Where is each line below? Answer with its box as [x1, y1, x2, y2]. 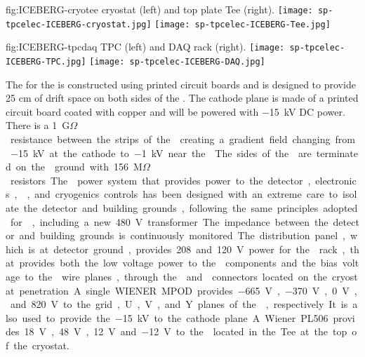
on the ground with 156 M [15, 159, 142, 174]
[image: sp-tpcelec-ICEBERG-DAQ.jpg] [89, 56, 265, 67]
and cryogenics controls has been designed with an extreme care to [34, 187, 338, 201]
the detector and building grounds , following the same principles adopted [23, 200, 358, 215]
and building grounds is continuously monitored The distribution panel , [19, 228, 345, 243]
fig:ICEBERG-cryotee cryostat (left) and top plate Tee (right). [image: [6, 2, 313, 16]
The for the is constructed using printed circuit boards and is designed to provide [6, 76, 356, 91]
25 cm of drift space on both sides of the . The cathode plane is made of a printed [6, 90, 359, 105]
